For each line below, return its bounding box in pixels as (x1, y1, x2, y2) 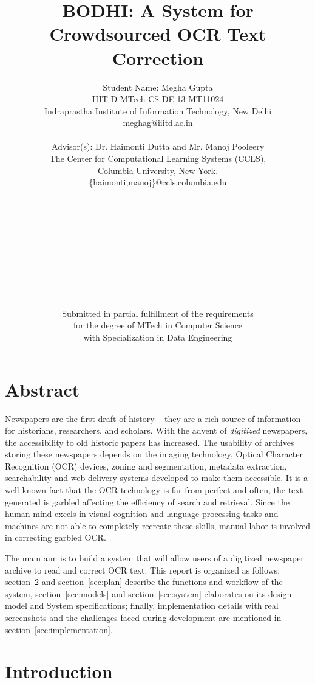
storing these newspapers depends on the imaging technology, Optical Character (5, 448, 303, 460)
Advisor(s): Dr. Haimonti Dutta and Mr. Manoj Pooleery (51, 140, 265, 153)
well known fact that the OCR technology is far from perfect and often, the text (5, 484, 303, 496)
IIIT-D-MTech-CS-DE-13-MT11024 (92, 92, 224, 105)
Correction (112, 45, 204, 70)
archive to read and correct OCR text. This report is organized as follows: (5, 563, 280, 576)
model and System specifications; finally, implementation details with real (5, 599, 279, 612)
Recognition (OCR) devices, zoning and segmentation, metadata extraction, (5, 459, 287, 472)
